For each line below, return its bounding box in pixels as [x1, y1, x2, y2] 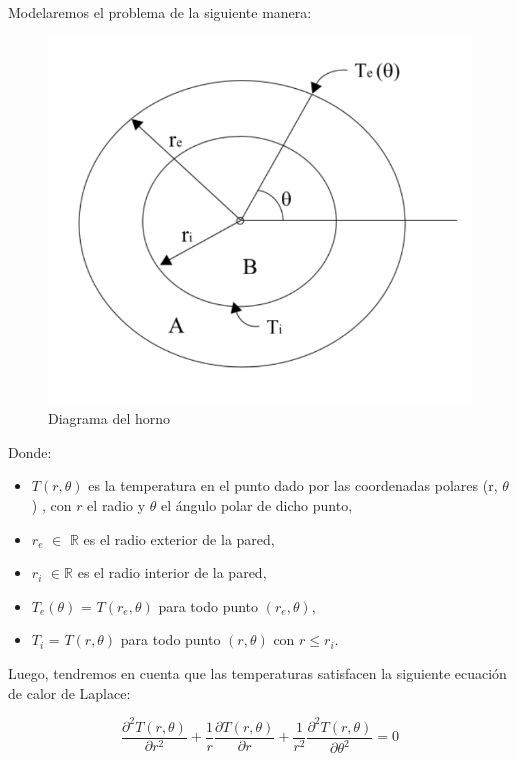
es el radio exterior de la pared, [83, 528, 275, 549]
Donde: [8, 441, 52, 462]
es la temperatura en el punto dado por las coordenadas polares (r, [88, 475, 498, 496]
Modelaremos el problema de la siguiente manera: [8, 2, 312, 22]
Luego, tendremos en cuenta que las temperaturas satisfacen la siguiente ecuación [8, 663, 507, 684]
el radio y [87, 495, 146, 516]
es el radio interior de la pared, [77, 562, 267, 583]
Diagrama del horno [48, 408, 171, 429]
